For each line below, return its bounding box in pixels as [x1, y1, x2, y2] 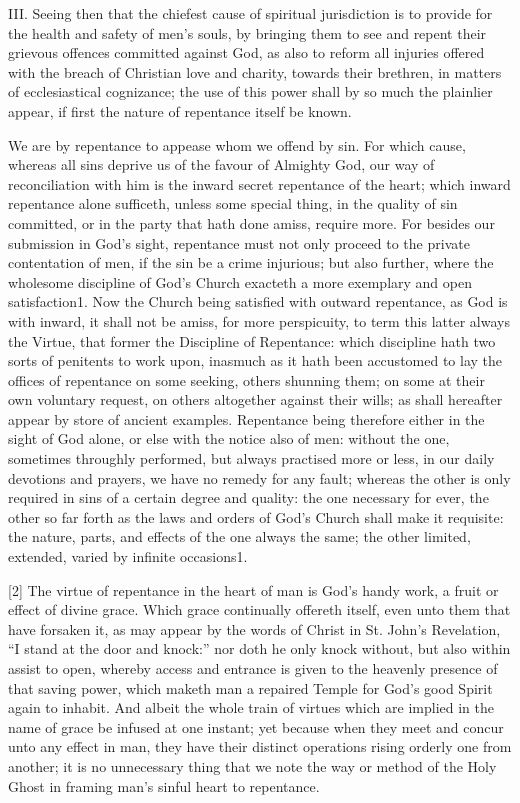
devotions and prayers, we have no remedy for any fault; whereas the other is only [8, 467, 511, 488]
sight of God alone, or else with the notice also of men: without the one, [8, 428, 450, 449]
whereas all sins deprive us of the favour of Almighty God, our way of [8, 154, 435, 175]
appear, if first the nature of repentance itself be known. [8, 100, 352, 121]
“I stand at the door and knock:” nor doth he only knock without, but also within [8, 638, 511, 659]
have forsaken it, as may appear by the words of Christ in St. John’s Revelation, [8, 618, 501, 639]
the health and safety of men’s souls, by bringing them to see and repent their [8, 22, 487, 43]
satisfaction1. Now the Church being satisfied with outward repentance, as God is [8, 291, 508, 312]
